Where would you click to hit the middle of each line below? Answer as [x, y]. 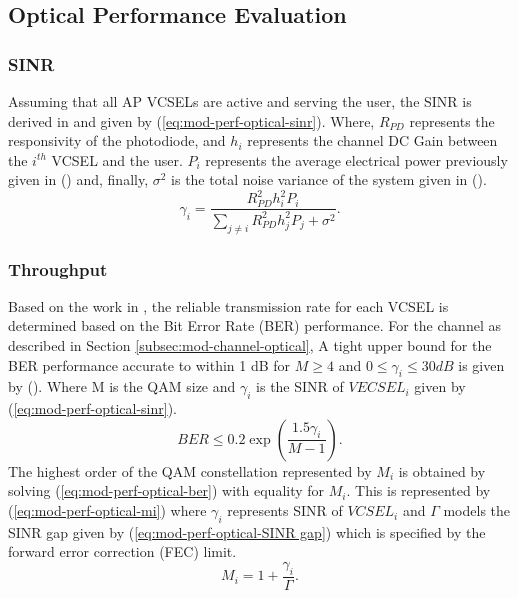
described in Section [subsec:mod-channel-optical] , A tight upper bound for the [250, 345]
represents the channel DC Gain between [372, 140]
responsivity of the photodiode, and [117, 140]
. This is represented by [418, 490]
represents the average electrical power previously [356, 159]
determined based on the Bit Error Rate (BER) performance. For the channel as [254, 325]
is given [481, 364]
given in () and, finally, [78, 179]
